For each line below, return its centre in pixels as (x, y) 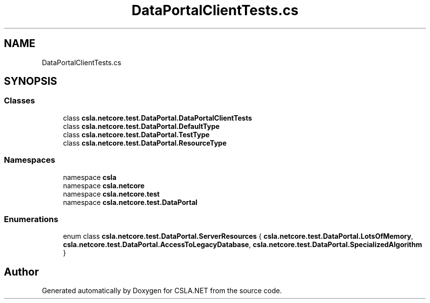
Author (21, 272)
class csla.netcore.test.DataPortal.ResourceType (145, 143)
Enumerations (31, 219)
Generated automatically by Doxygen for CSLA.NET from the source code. (162, 291)
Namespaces (30, 160)
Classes (20, 101)
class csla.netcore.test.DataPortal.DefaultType (141, 126)
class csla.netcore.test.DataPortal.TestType (136, 134)
